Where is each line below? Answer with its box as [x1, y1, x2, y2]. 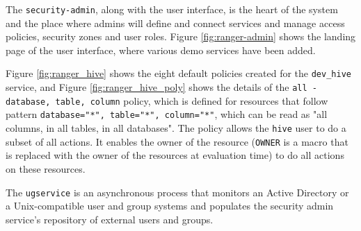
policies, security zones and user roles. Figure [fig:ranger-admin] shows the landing [6, 29, 356, 44]
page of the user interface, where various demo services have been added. [6, 42, 316, 57]
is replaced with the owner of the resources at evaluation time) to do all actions [6, 148, 344, 162]
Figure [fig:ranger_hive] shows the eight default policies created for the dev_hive [6, 66, 351, 80]
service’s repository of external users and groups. [6, 212, 214, 226]
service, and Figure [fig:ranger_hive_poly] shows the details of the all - [6, 80, 317, 94]
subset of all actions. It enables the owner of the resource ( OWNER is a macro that [6, 134, 348, 148]
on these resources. [6, 161, 86, 176]
